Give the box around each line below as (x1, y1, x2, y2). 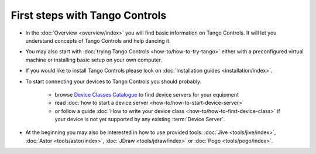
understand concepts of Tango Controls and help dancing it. (25, 37, 171, 44)
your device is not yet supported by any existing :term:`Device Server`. (54, 116, 225, 123)
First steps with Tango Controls (11, 9, 167, 22)
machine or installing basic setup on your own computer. (25, 56, 162, 63)
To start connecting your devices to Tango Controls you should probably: (25, 78, 202, 85)
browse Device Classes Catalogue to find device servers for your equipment (54, 91, 239, 98)
